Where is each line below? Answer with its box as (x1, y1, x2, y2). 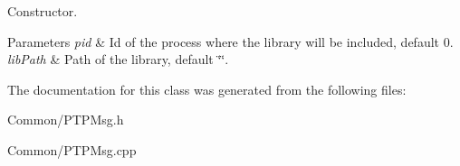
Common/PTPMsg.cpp (7, 140, 137, 159)
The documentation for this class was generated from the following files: (7, 79, 407, 98)
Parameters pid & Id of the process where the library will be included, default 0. (7, 32, 454, 51)
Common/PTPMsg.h (7, 110, 124, 129)
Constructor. (7, 2, 78, 20)
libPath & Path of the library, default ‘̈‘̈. (7, 50, 229, 69)
